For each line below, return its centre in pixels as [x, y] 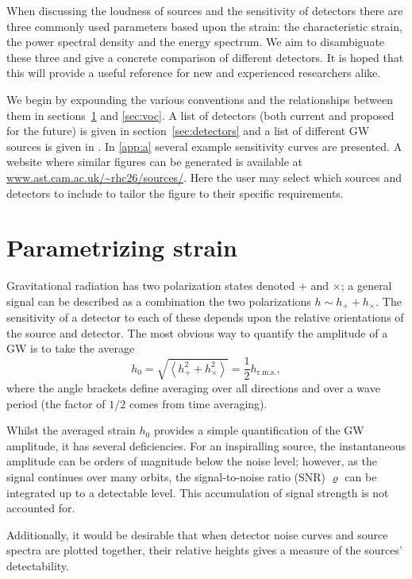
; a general [366, 286]
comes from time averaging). [198, 403]
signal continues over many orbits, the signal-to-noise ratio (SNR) [166, 476]
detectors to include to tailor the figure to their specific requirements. [175, 193]
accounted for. [41, 508]
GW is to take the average [71, 348]
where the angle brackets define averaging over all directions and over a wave [193, 387]
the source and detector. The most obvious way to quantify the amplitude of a [197, 332]
